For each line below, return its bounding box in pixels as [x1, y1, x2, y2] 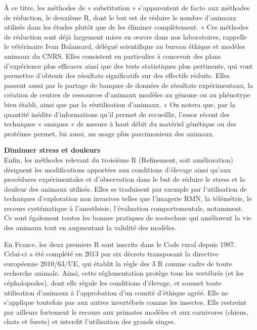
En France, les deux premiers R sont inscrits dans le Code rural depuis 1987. [4, 239, 236, 249]
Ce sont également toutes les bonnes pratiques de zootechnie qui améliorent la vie [4, 212, 252, 223]
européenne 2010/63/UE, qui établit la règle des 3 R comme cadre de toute [4, 258, 232, 268]
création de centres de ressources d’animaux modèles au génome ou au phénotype [4, 89, 251, 100]
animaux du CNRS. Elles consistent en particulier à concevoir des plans [4, 50, 221, 61]
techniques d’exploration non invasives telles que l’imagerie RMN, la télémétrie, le [4, 193, 252, 204]
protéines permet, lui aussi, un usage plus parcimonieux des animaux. [4, 128, 214, 138]
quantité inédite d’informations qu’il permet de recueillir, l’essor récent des [4, 109, 230, 119]
